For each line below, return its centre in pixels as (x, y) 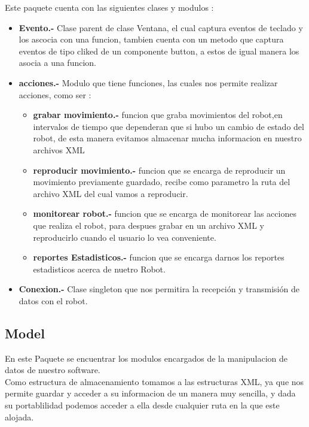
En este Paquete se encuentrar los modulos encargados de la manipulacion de (146, 358)
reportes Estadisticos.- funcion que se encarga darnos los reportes (159, 257)
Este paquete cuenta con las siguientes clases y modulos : (109, 7)
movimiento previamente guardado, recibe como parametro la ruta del (162, 182)
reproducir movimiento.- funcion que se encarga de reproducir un (159, 170)
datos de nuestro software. (53, 370)
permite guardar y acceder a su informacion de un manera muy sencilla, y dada (150, 393)
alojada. (19, 417)
